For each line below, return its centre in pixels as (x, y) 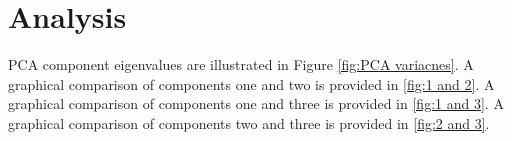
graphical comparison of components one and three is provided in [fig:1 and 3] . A (256, 103)
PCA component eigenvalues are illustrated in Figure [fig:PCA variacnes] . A (241, 64)
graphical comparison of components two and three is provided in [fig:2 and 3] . (249, 122)
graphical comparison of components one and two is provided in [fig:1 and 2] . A (251, 83)
